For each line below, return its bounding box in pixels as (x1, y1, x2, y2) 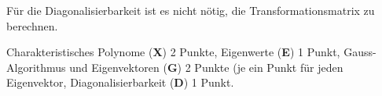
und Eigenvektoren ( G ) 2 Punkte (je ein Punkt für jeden (69, 59, 343, 75)
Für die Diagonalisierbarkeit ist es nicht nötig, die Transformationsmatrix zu (6, 2, 375, 18)
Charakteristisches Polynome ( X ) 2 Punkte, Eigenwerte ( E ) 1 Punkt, (6, 44, 340, 60)
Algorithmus (6, 59, 66, 75)
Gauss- (343, 44, 376, 60)
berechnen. (6, 17, 58, 34)
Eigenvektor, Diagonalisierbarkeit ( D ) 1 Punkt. (6, 74, 234, 91)
